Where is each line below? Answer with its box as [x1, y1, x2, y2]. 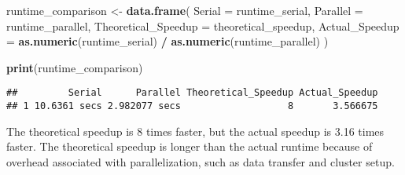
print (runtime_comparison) [6, 59, 143, 75]
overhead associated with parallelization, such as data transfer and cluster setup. [6, 153, 395, 170]
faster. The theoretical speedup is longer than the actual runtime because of [6, 138, 373, 155]
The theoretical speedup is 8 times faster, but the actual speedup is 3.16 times [6, 122, 385, 139]
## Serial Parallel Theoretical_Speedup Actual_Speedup [6, 87, 378, 99]
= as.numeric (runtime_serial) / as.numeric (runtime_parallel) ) [6, 33, 329, 49]
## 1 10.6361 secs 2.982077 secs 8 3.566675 [6, 100, 378, 112]
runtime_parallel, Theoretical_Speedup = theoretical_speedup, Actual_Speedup [6, 17, 399, 34]
